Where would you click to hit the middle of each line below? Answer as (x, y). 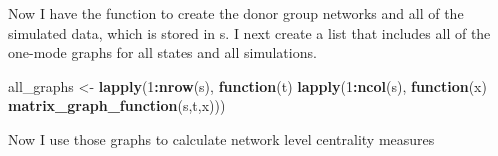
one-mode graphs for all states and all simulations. (162, 52)
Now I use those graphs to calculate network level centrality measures (221, 138)
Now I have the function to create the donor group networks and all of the (236, 13)
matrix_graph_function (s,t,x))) (117, 105)
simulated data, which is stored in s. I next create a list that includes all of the (249, 32)
